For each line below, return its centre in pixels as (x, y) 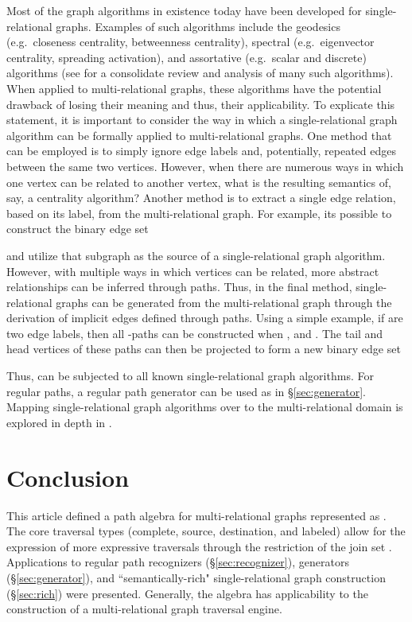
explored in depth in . (59, 422)
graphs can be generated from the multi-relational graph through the (224, 302)
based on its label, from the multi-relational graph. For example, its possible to (199, 213)
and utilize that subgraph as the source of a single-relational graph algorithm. (196, 255)
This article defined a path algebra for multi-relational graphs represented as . (196, 515)
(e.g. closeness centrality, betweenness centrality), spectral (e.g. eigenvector (190, 42)
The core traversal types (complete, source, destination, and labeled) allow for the (206, 531)
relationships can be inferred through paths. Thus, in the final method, (179, 287)
